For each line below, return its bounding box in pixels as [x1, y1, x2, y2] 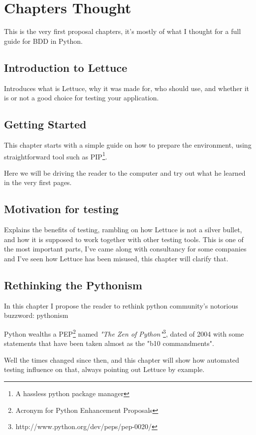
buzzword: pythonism [4, 310, 68, 320]
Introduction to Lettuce [4, 60, 128, 75]
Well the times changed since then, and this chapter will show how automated [4, 354, 239, 365]
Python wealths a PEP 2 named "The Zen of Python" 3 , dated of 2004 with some [4, 327, 244, 339]
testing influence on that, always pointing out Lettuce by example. [4, 364, 205, 374]
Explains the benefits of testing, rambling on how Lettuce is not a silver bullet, [4, 224, 242, 235]
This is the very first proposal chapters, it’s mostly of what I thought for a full [4, 26, 241, 36]
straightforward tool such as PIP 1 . [4, 150, 107, 161]
